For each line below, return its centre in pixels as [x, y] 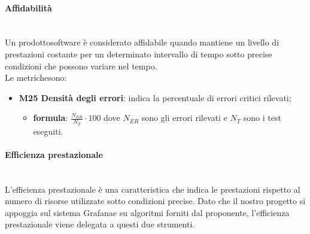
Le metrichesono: [36, 78]
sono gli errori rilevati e [184, 118]
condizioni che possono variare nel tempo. [81, 66]
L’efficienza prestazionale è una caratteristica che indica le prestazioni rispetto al [153, 189]
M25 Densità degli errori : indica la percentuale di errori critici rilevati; [155, 97]
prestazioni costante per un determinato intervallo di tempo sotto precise [139, 54]
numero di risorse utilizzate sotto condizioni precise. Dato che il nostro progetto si [155, 201]
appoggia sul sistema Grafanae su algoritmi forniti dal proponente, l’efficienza [147, 212]
